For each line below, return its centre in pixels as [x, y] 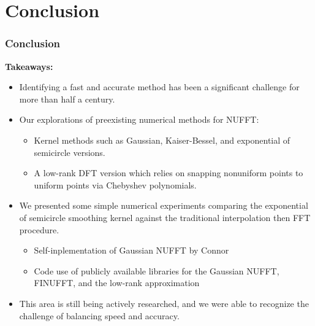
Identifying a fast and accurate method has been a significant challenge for [159, 87]
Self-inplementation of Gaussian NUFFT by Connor [131, 250]
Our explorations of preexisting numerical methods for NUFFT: [139, 119]
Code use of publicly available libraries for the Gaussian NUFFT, [157, 270]
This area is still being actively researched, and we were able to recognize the [164, 303]
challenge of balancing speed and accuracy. [99, 315]
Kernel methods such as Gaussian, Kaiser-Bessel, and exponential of [162, 140]
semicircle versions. [70, 152]
